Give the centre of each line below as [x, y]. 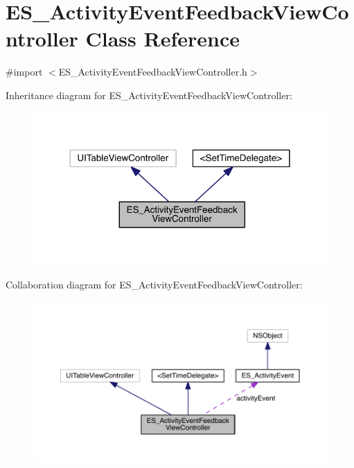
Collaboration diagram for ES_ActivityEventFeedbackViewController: [154, 285]
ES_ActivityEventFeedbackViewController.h [153, 72]
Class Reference [162, 38]
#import [24, 72]
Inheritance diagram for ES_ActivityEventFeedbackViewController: [149, 95]
